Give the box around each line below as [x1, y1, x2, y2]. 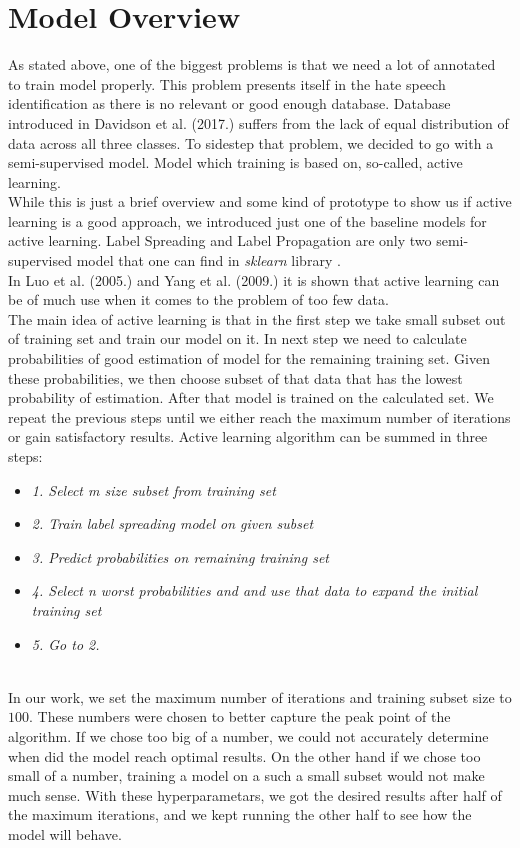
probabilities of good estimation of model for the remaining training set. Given [8, 348, 490, 369]
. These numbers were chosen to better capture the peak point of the [29, 706, 451, 727]
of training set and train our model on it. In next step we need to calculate [8, 328, 467, 349]
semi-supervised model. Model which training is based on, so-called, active [8, 152, 463, 173]
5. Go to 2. [31, 633, 100, 654]
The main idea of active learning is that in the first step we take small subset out [8, 308, 506, 329]
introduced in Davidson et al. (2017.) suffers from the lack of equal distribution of [8, 112, 509, 133]
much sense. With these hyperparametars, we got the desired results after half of [8, 784, 502, 805]
